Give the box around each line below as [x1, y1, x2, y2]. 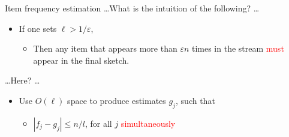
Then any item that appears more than [33, 42, 177, 55]
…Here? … [5, 74, 40, 87]
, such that [176, 94, 215, 106]
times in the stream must [191, 42, 284, 55]
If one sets [19, 22, 57, 34]
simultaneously [121, 117, 176, 129]
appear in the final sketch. [33, 53, 130, 66]
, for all [85, 117, 112, 129]
